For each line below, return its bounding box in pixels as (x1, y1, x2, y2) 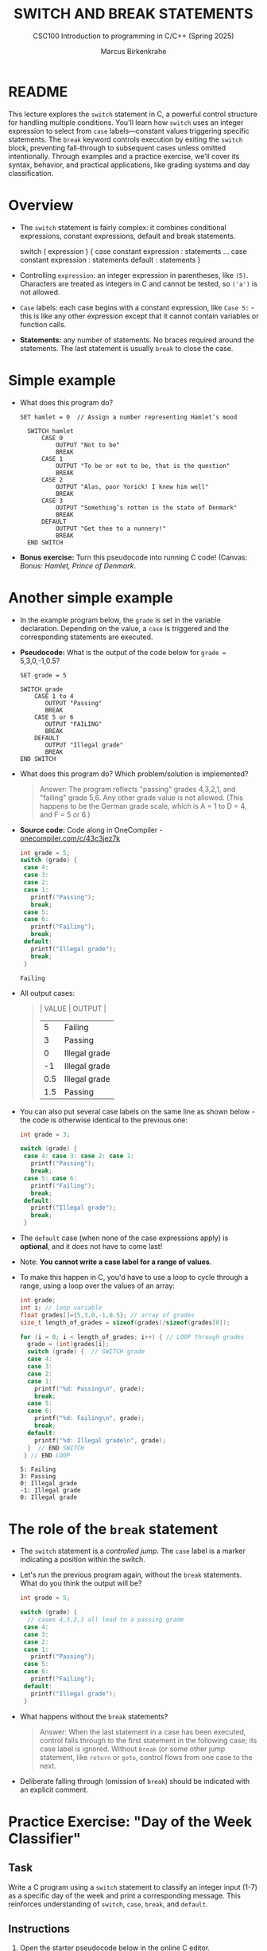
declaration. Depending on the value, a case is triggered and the (19, 623, 229, 633)
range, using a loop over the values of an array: (19, 1281, 175, 1290)
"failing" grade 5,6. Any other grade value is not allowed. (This (39, 793, 244, 802)
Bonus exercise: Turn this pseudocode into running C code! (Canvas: (19, 552, 248, 562)
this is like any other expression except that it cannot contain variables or (19, 311, 259, 321)
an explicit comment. (19, 1785, 89, 1794)
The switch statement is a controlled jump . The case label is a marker (19, 1546, 246, 1556)
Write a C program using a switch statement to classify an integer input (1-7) (8, 1882, 258, 1891)
